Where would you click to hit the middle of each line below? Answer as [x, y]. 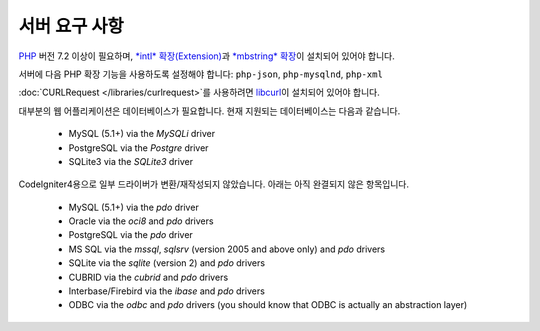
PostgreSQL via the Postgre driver [138, 147]
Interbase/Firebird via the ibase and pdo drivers [166, 291]
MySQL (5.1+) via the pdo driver [133, 207]
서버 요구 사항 [71, 26]
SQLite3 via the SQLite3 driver [131, 161]
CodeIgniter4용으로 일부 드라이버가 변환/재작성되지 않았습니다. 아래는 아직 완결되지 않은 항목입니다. [214, 184]
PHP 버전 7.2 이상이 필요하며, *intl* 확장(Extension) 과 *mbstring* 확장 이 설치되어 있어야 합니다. [206, 56]
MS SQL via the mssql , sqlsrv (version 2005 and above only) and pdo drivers [226, 249]
